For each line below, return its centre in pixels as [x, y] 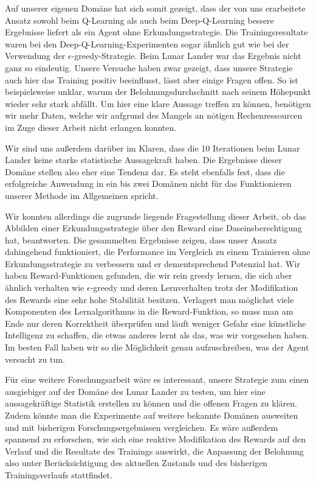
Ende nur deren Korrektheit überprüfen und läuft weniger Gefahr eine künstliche [156, 323]
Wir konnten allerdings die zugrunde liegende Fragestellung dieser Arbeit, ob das [156, 216]
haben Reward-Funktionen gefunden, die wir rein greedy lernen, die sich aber [149, 275]
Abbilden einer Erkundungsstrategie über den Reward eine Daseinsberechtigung [153, 228]
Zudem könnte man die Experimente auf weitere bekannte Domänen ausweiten [152, 415]
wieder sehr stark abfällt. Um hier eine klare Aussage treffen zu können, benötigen [158, 103]
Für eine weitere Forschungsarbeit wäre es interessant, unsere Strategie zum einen [157, 379]
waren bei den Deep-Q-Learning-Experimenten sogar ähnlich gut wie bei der [147, 44]
